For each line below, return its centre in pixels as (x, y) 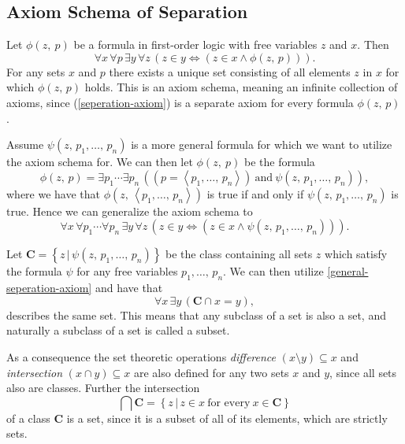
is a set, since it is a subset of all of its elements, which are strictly (227, 418)
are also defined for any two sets (211, 372)
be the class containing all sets (239, 254)
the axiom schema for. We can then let (100, 162)
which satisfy (356, 254)
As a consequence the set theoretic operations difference (141, 356)
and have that (129, 288)
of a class (28, 418)
